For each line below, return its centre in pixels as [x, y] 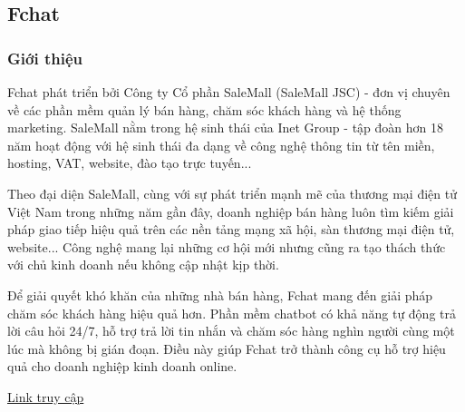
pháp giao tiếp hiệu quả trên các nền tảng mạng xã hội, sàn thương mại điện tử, [231, 229]
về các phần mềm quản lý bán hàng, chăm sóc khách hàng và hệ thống [204, 109]
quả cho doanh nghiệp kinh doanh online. [122, 366]
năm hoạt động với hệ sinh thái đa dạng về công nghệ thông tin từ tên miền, [221, 145]
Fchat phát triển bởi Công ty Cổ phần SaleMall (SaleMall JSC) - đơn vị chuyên [229, 92]
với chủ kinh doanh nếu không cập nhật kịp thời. [143, 265]
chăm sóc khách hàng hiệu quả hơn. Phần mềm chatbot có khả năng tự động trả [232, 313]
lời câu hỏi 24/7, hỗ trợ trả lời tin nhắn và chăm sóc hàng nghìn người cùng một [231, 331]
